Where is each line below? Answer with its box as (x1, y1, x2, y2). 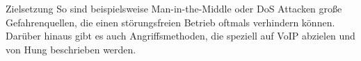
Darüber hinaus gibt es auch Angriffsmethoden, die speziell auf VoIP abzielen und (6, 28, 355, 43)
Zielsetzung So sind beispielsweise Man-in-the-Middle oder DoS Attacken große (6, 1, 342, 15)
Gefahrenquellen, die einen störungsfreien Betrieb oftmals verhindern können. (6, 15, 335, 29)
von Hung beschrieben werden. (6, 42, 136, 56)
